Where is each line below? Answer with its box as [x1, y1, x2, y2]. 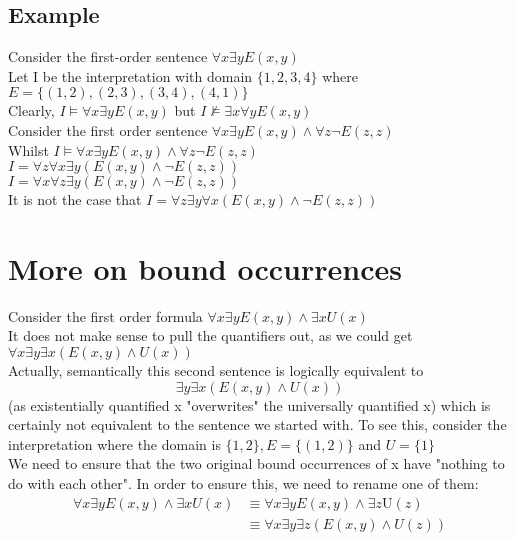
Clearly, [8, 100, 55, 121]
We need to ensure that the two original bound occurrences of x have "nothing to [8, 453, 505, 474]
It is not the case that [8, 189, 142, 210]
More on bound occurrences [8, 247, 402, 288]
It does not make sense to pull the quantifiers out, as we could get [8, 325, 413, 346]
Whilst [8, 139, 49, 160]
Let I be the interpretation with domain [8, 65, 253, 86]
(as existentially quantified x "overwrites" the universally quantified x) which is [8, 394, 491, 415]
